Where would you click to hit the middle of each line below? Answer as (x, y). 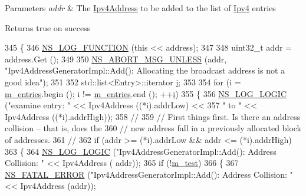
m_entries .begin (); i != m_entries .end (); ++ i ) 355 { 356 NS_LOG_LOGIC (146, 93)
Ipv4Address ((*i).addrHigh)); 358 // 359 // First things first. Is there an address (153, 116)
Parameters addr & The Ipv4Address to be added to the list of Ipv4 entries (140, 8)
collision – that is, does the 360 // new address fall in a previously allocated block (153, 128)
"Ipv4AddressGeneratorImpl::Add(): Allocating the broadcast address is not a (145, 70)
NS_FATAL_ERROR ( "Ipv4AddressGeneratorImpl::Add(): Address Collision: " (149, 174)
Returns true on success (48, 27)
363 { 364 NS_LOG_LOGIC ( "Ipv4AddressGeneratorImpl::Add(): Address (141, 151)
